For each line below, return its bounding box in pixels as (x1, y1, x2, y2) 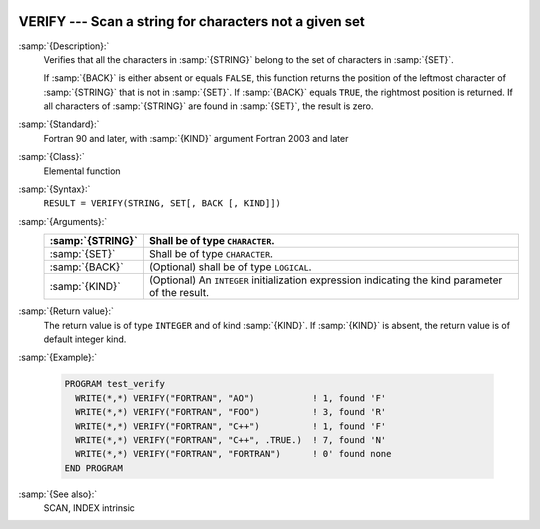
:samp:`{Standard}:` (18, 118, 100, 130)
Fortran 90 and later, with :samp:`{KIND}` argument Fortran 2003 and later (43, 132, 349, 144)
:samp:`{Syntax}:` (18, 183, 91, 195)
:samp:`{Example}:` (18, 351, 98, 364)
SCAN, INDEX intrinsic (43, 502, 135, 514)
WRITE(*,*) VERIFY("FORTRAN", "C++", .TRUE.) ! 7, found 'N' (75, 434, 387, 445)
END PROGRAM (64, 462, 124, 474)
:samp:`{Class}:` (18, 151, 85, 163)
